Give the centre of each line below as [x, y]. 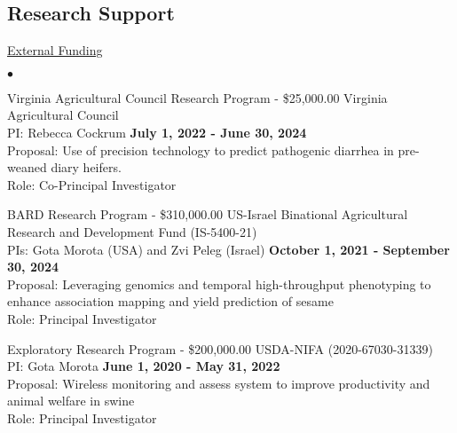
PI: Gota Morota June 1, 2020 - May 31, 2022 [144, 366]
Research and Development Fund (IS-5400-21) [132, 231]
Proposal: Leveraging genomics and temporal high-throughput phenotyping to [219, 283]
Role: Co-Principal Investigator [92, 184]
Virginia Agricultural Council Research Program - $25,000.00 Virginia [197, 97]
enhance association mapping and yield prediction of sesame [170, 301]
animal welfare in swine [71, 401]
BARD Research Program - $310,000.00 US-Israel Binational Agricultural [208, 214]
